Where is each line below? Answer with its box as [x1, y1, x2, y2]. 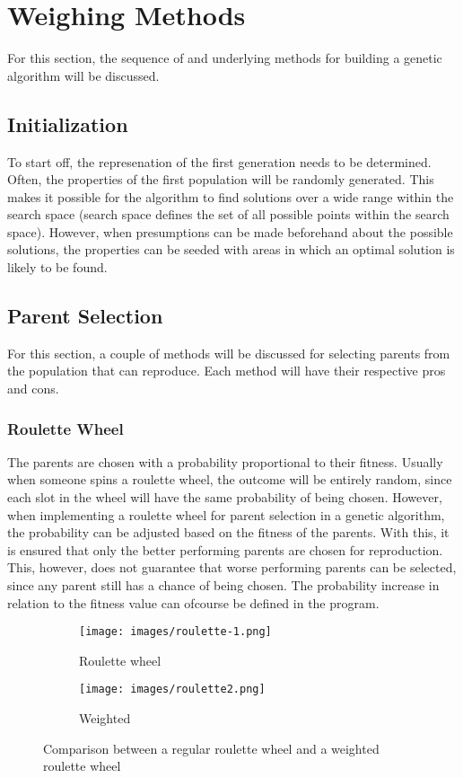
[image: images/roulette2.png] [79, 683, 266, 696]
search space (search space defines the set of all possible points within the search [7, 205, 450, 224]
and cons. [7, 379, 59, 398]
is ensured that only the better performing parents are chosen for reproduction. [7, 540, 443, 559]
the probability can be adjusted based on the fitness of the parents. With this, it [7, 523, 450, 542]
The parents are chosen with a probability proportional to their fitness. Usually [7, 452, 443, 471]
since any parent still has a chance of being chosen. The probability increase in [7, 576, 440, 595]
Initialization [7, 110, 128, 137]
